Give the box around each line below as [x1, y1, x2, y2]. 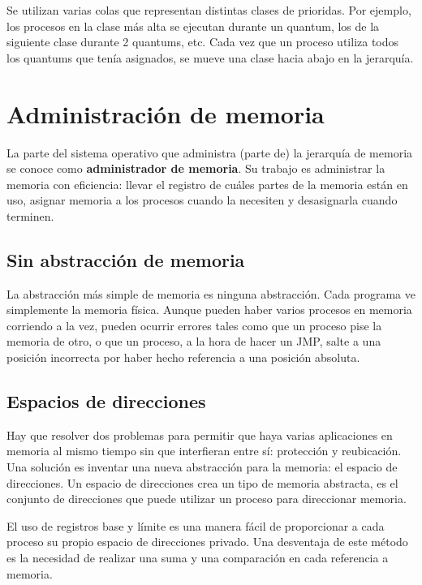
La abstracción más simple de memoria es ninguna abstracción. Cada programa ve [6, 285, 416, 302]
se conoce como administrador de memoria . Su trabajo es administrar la [6, 160, 385, 177]
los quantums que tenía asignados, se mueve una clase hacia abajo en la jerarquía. [6, 49, 414, 66]
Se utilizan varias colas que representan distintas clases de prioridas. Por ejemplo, [6, 2, 411, 18]
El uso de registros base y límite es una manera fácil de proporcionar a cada [6, 517, 385, 534]
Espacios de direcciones [6, 389, 206, 414]
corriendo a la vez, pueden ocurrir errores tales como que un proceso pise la [6, 316, 382, 333]
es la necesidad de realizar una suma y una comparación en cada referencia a [6, 549, 389, 566]
